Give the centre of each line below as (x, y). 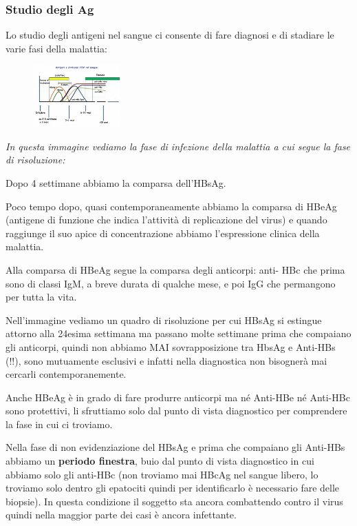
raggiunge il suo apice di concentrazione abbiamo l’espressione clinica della (163, 233)
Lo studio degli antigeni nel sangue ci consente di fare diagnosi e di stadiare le (170, 35)
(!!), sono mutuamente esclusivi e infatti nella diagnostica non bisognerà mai (166, 360)
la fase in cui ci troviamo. (59, 424)
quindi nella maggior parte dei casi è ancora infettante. (121, 515)
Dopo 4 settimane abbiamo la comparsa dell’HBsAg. (116, 182)
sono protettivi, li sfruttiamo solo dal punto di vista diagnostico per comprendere (176, 411)
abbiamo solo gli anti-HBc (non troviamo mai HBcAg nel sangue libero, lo (162, 474)
